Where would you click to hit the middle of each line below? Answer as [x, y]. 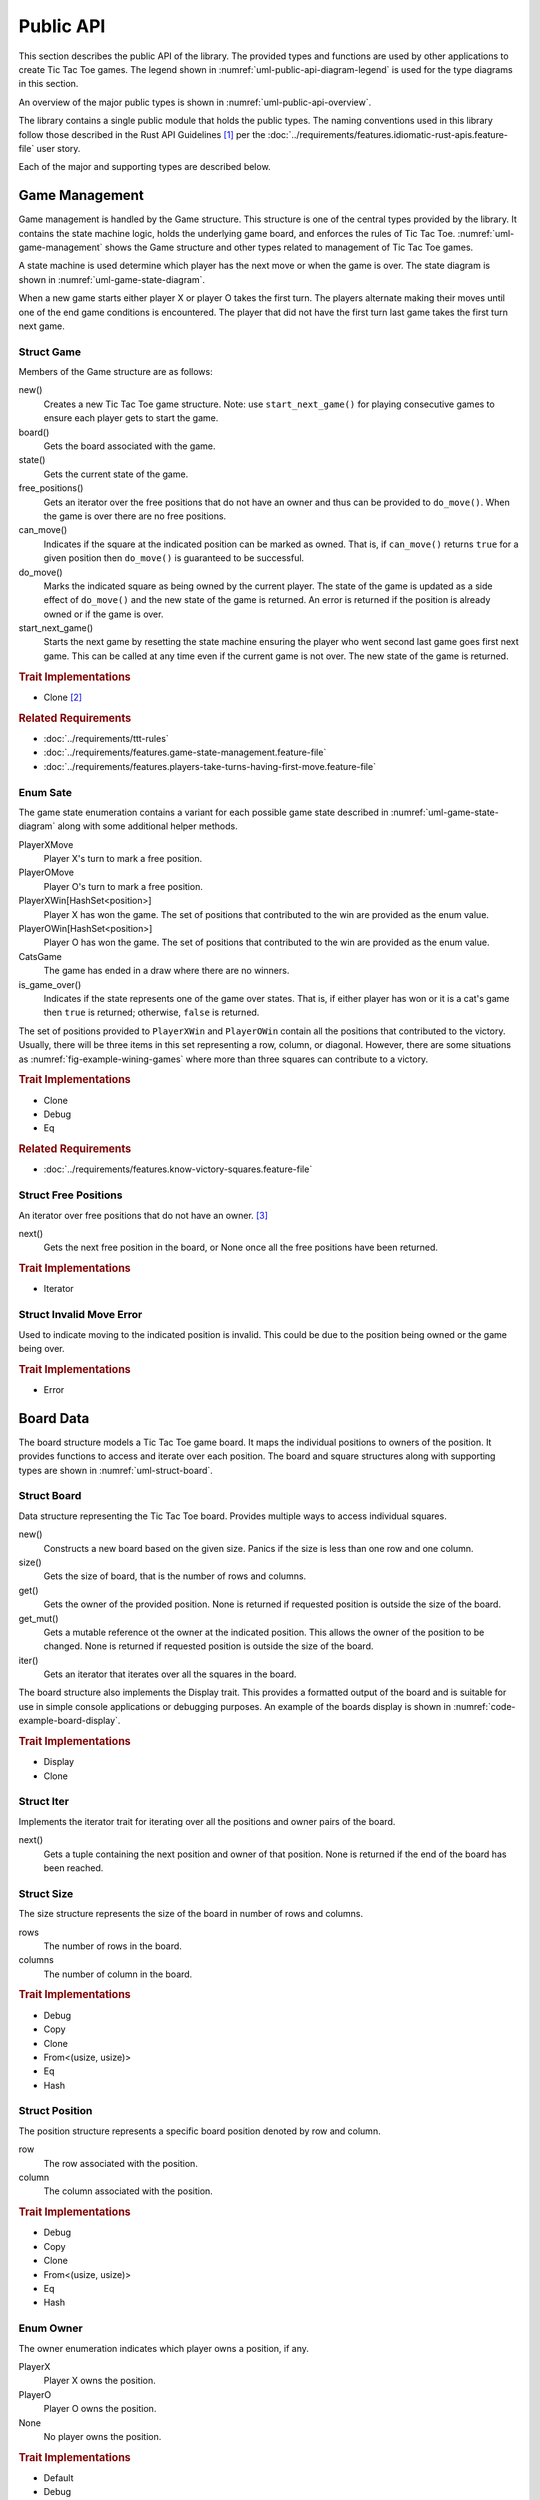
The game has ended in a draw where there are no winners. [166, 971]
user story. [58, 148]
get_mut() [38, 1618]
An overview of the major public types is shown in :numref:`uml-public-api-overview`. [195, 102]
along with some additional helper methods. [148, 826]
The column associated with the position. [128, 2191]
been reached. [73, 1868]
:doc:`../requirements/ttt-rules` [106, 738]
